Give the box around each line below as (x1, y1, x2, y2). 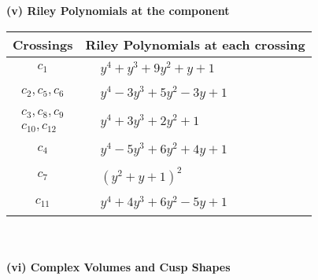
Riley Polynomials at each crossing (85, 35, 305, 53)
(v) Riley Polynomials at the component (6, 2, 230, 18)
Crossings (13, 35, 73, 53)
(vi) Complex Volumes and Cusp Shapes (6, 259, 231, 275)
